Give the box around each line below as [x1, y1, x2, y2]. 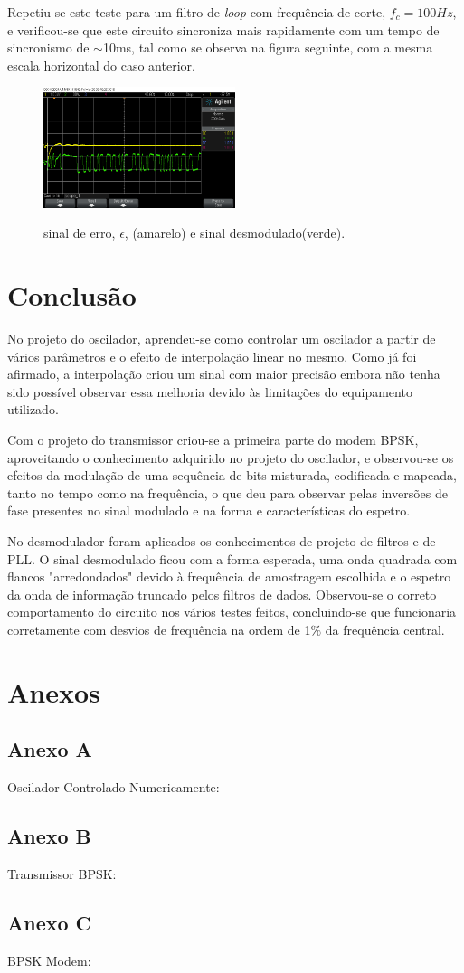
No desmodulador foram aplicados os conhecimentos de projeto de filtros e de [7, 531, 436, 550]
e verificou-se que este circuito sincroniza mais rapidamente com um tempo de [7, 20, 440, 39]
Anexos [7, 673, 100, 710]
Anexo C [7, 908, 92, 936]
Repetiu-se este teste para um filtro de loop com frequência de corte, [7, 3, 386, 21]
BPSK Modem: [7, 950, 91, 969]
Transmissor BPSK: [7, 864, 117, 883]
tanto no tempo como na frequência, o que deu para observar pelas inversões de [7, 483, 448, 502]
